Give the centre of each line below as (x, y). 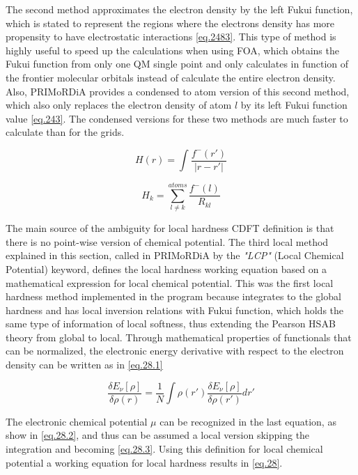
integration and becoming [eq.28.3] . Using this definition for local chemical (164, 448)
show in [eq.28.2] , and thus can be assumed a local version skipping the (158, 435)
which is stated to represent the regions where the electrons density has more (170, 23)
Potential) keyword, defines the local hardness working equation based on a (166, 268)
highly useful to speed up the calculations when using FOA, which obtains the (172, 50)
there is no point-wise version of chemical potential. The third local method (167, 241)
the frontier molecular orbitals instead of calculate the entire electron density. (171, 77)
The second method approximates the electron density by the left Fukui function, (179, 9)
